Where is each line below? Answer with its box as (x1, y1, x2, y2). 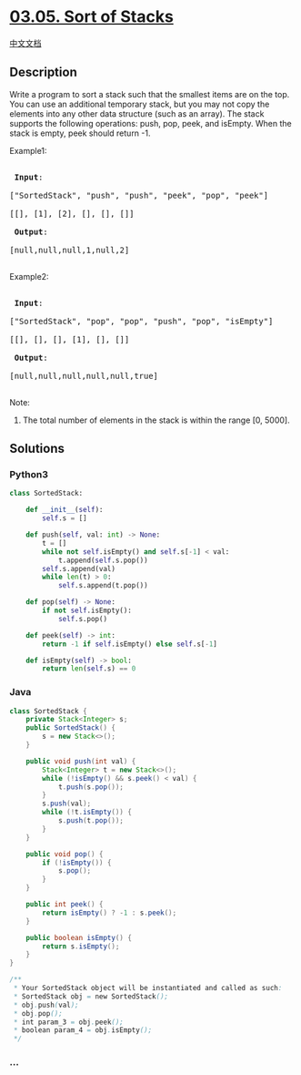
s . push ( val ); (42, 799, 92, 808)
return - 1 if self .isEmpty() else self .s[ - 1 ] (42, 640, 218, 649)
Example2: (9, 271, 49, 282)
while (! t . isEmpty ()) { (42, 808, 132, 817)
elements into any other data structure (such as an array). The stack (9, 107, 265, 119)
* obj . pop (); (13, 1008, 64, 1018)
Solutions (9, 441, 65, 456)
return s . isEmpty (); (42, 941, 120, 951)
